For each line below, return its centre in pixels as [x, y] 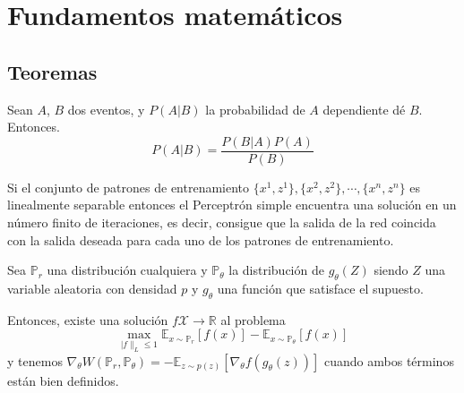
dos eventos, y [106, 109]
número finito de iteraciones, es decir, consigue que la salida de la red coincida [222, 222]
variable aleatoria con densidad [92, 288]
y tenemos [35, 360]
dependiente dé [364, 109]
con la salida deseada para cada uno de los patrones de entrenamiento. [201, 239]
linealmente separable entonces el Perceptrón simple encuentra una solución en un [232, 205]
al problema [253, 319]
